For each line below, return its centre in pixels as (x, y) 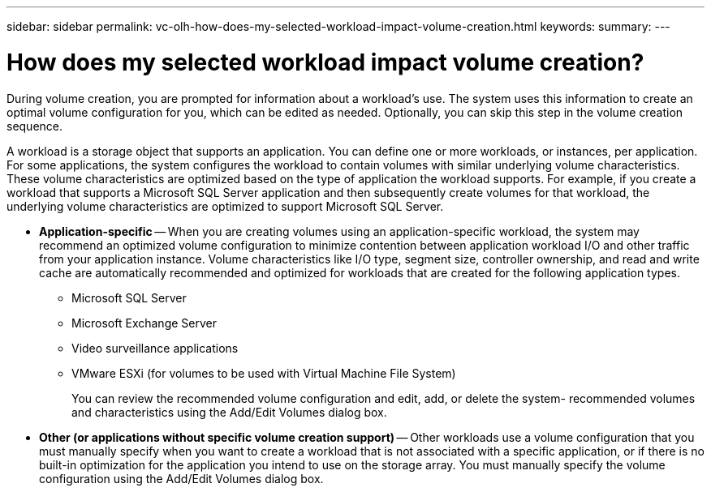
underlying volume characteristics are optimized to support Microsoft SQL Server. (225, 206)
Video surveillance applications (155, 348)
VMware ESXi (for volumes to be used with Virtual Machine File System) (264, 373)
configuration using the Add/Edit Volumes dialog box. (181, 478)
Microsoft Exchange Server (144, 323)
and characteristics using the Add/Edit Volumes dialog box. (229, 412)
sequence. (35, 126)
